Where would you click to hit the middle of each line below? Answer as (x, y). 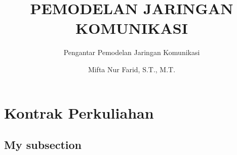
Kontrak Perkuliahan (79, 112)
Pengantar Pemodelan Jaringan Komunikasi (132, 52)
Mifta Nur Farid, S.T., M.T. (132, 69)
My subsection (43, 145)
